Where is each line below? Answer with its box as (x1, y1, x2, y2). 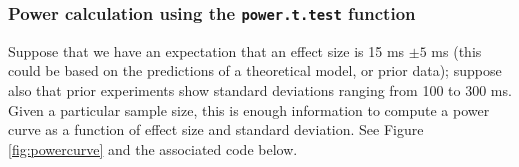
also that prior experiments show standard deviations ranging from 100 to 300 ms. (8, 79, 512, 100)
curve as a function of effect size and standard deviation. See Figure (8, 119, 424, 140)
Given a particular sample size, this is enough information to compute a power (8, 99, 490, 120)
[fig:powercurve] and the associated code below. (8, 138, 298, 159)
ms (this (431, 40, 482, 61)
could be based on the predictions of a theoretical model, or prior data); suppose (8, 60, 502, 81)
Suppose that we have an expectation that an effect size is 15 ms (8, 40, 405, 61)
